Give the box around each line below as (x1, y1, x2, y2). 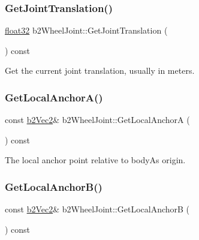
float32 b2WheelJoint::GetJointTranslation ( (5, 24, 168, 37)
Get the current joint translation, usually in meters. (5, 64, 195, 77)
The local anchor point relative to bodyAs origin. (5, 154, 186, 166)
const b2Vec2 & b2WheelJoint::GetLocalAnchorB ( (5, 203, 190, 215)
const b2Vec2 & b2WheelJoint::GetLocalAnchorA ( (5, 113, 190, 126)
